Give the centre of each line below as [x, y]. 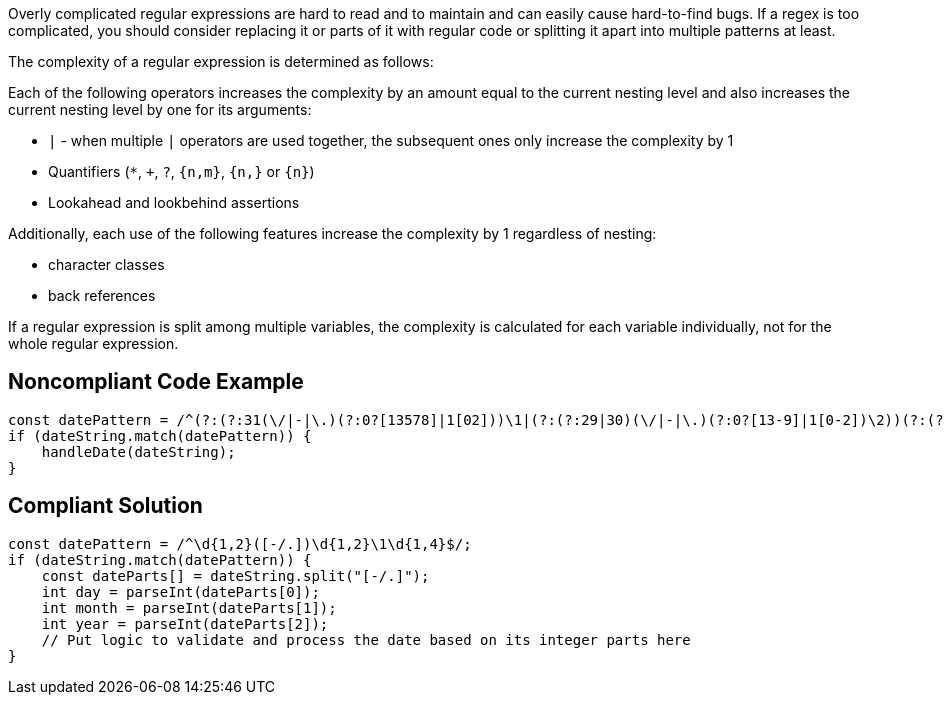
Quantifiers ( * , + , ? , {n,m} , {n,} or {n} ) [181, 171]
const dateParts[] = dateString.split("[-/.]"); [235, 575]
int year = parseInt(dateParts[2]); [185, 623]
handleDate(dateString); [138, 451]
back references [102, 295]
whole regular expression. [93, 343]
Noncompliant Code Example [156, 382]
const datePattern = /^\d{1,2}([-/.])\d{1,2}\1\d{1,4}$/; [240, 543]
